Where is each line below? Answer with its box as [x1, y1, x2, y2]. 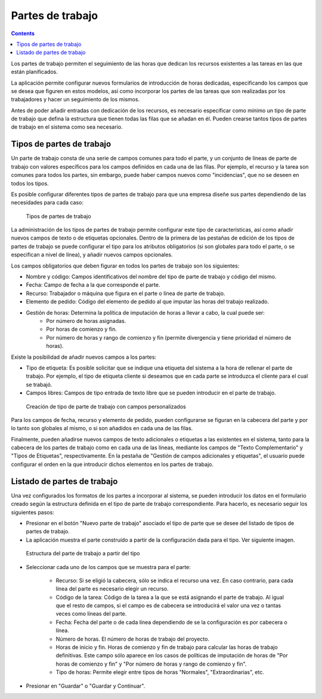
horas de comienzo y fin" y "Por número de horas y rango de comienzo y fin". [55, 660, 247, 667]
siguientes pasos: [11, 508, 55, 515]
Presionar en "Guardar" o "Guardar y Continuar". [26, 682, 145, 689]
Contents [11, 30, 35, 37]
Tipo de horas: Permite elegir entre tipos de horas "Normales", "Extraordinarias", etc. [55, 669, 265, 676]
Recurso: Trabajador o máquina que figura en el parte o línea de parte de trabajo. [26, 290, 225, 297]
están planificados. [11, 69, 58, 76]
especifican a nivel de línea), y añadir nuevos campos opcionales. [11, 251, 173, 259]
